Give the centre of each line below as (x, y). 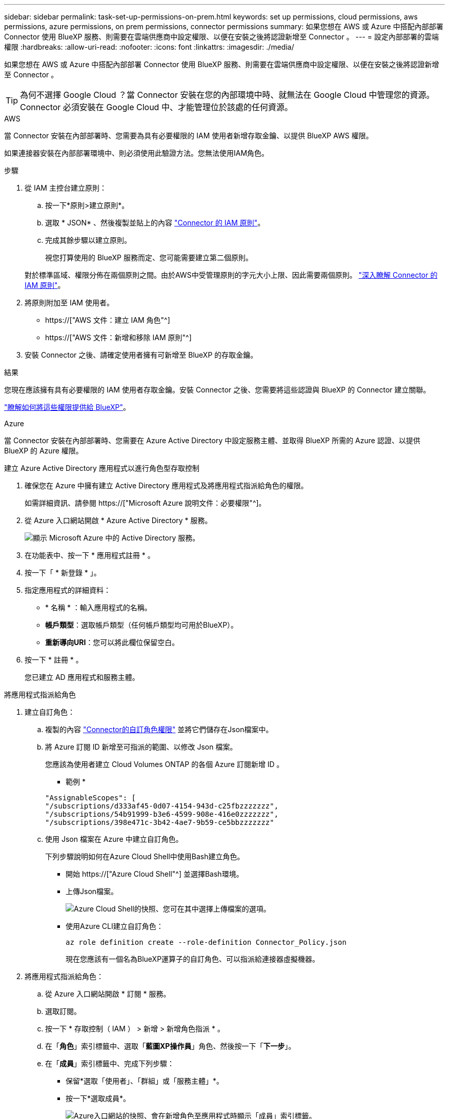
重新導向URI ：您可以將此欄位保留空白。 (112, 642)
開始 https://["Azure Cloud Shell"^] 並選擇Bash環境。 (155, 874)
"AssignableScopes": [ (91, 798)
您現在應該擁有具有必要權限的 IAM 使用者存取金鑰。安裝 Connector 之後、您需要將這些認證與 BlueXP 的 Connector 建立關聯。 (217, 390)
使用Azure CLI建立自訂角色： (115, 926)
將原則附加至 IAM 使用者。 (69, 303)
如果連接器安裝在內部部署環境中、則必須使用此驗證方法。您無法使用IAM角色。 (137, 153)
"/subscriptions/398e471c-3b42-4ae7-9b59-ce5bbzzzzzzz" (160, 822)
